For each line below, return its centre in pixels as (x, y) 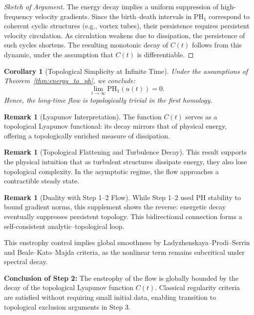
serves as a (201, 116)
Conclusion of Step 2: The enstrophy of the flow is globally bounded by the (121, 278)
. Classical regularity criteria (198, 287)
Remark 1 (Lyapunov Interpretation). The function (83, 116)
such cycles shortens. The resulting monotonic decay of (86, 45)
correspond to (229, 16)
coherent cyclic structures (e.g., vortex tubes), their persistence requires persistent (127, 26)
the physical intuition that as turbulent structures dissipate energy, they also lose (126, 161)
